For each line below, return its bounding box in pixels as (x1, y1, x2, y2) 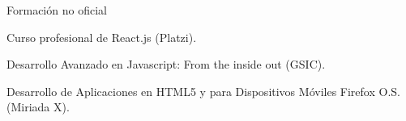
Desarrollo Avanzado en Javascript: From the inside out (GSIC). (6, 56, 326, 73)
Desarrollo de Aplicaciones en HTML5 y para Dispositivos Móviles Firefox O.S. (6, 82, 400, 99)
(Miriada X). (6, 98, 70, 115)
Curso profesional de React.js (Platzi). (6, 28, 197, 45)
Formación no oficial (6, 2, 107, 18)
